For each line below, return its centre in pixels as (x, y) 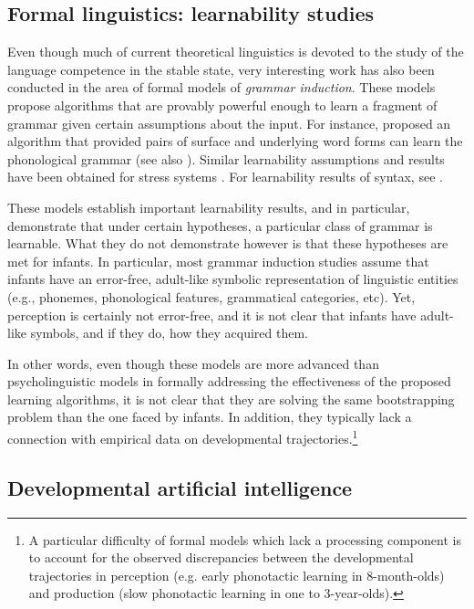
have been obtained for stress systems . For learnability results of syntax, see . (225, 177)
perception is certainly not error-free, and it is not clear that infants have (212, 315)
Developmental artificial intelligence (180, 487)
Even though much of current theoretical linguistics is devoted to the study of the (236, 52)
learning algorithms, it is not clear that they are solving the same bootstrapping (231, 399)
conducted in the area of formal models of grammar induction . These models (222, 87)
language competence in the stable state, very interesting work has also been (221, 69)
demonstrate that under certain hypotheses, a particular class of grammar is (220, 225)
